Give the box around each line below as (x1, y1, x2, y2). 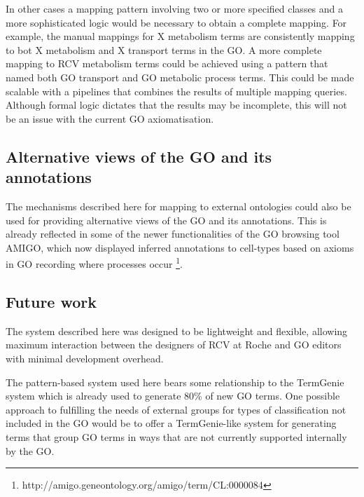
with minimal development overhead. (6, 350, 164, 365)
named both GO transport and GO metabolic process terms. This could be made (6, 69, 354, 84)
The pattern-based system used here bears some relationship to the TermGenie (6, 374, 344, 389)
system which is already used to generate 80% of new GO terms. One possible (6, 388, 340, 403)
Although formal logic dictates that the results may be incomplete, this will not (6, 97, 347, 112)
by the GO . (6, 443, 55, 458)
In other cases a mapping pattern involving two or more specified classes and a (6, 1, 344, 15)
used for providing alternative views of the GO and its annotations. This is (6, 212, 327, 227)
